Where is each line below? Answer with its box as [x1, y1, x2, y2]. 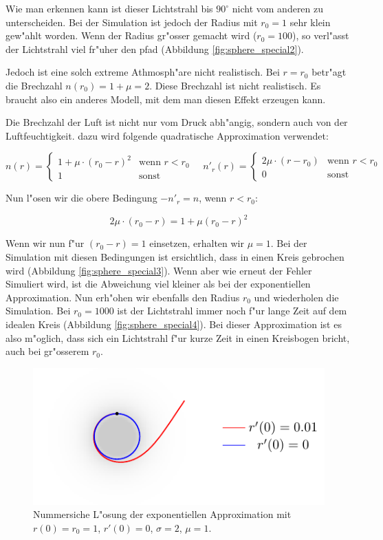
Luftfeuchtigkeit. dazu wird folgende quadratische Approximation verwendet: [6, 128, 329, 142]
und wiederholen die [254, 290, 339, 304]
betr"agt [311, 65, 347, 79]
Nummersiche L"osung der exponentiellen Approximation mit [33, 507, 292, 521]
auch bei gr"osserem [6, 344, 89, 358]
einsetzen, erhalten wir [149, 236, 244, 250]
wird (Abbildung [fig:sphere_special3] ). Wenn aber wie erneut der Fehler [6, 263, 312, 277]
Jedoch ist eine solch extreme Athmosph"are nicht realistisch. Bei [6, 65, 280, 79]
